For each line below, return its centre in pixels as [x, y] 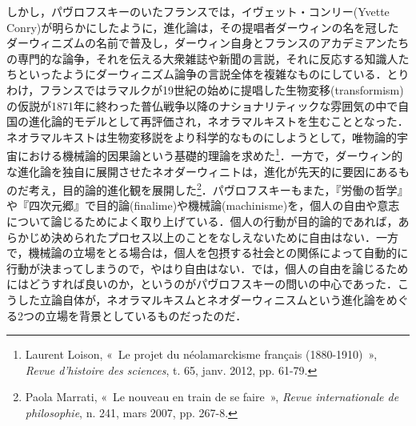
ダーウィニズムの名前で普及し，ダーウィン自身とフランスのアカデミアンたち [208, 43]
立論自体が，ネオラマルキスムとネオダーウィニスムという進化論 [207, 299]
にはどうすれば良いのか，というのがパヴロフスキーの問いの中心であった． [202, 284]
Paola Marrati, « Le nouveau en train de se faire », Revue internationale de [212, 397]
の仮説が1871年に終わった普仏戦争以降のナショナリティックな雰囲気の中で [202, 105]
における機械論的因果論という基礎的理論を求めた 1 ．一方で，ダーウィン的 [210, 154]
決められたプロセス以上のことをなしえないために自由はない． [213, 237]
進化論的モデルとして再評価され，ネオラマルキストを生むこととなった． [218, 121]
